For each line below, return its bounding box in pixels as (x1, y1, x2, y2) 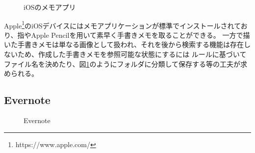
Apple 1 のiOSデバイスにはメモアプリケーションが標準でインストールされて (4, 19, 241, 30)
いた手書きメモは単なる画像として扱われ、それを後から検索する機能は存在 (4, 39, 244, 50)
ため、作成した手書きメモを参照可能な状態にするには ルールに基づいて (17, 49, 247, 59)
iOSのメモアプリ (24, 2, 76, 12)
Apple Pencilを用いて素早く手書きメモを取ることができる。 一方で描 (31, 29, 250, 40)
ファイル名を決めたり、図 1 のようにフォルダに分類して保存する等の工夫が (4, 58, 241, 69)
